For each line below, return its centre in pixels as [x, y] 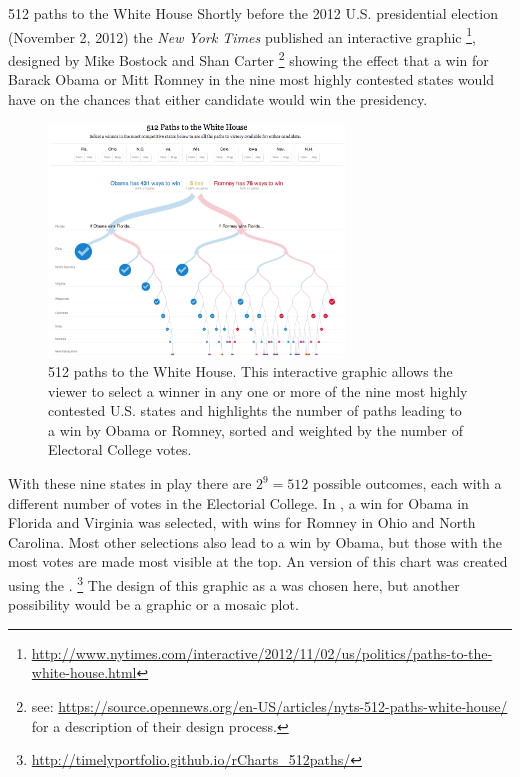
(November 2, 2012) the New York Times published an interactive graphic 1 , [242, 35]
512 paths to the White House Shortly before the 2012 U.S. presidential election [253, 13]
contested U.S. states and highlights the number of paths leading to [255, 410]
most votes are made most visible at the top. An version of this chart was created [258, 561]
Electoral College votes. [120, 449]
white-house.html [84, 672]
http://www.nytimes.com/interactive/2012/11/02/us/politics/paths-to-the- [262, 652]
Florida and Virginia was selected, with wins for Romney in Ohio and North [242, 522]
